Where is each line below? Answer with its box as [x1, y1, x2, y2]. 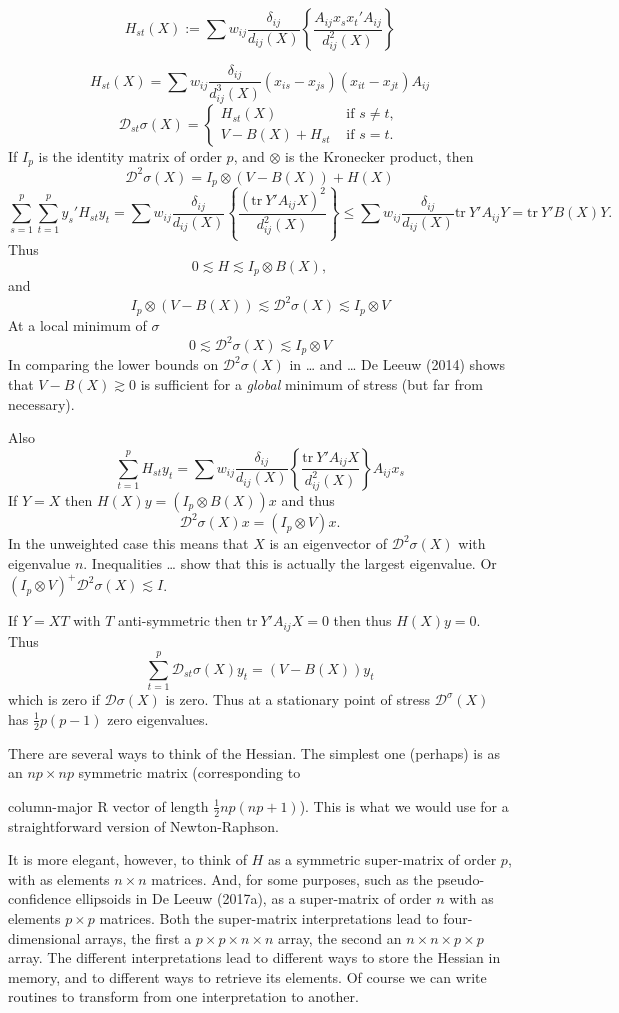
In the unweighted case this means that [8, 533, 249, 554]
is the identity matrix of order [38, 145, 222, 166]
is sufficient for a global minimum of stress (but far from [140, 374, 483, 395]
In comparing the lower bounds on [8, 354, 219, 375]
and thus [281, 489, 335, 510]
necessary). [8, 393, 75, 414]
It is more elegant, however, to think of [8, 849, 247, 870]
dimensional [8, 927, 81, 948]
